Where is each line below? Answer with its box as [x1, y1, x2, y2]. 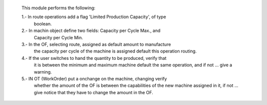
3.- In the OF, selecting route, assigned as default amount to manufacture [21, 41, 171, 47]
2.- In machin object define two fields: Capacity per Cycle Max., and [21, 27, 161, 34]
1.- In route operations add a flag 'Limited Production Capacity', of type [21, 14, 167, 20]
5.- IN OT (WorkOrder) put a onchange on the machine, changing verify [21, 76, 167, 81]
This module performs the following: [21, 5, 96, 11]
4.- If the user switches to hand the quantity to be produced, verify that [21, 55, 167, 61]
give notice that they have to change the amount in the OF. [34, 89, 153, 95]
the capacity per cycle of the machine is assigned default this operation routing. [34, 48, 197, 54]
